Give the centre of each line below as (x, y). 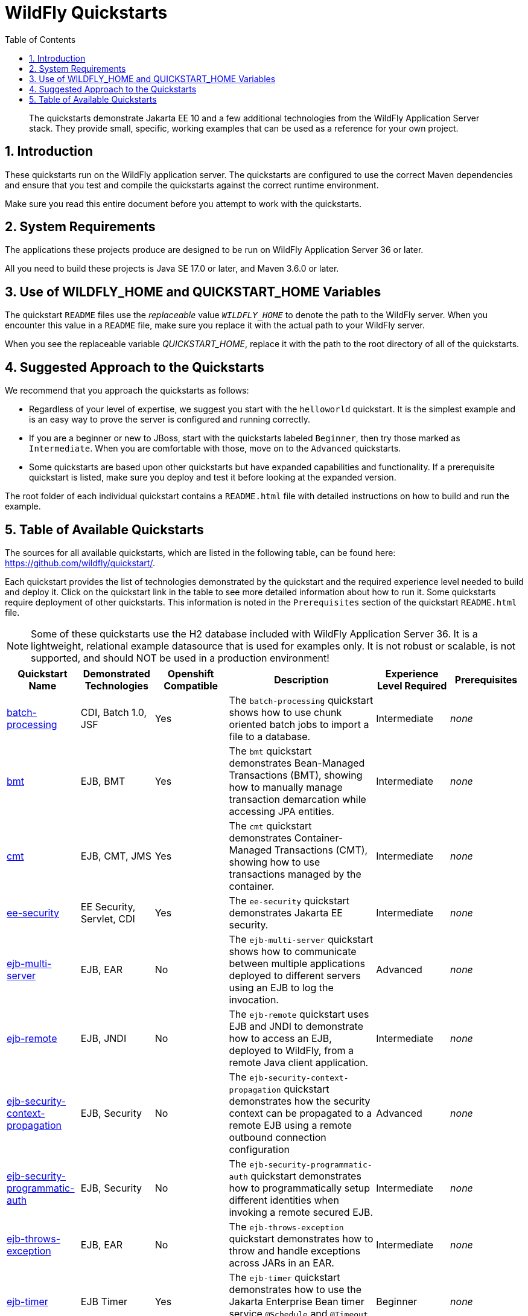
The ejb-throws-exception (286, 1226)
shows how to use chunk (285, 712)
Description (301, 679)
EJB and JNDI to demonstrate (296, 1026)
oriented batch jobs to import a (299, 724)
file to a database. (270, 736)
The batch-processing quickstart (301, 700)
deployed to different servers (295, 975)
